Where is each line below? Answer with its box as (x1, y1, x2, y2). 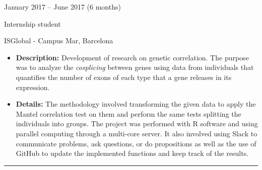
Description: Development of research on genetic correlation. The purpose (16, 52, 249, 62)
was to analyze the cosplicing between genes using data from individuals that (16, 62, 254, 72)
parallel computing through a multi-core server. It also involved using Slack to (16, 128, 257, 138)
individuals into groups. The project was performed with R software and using (16, 118, 258, 129)
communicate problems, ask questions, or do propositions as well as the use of (16, 138, 256, 148)
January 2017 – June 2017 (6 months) (4, 2, 121, 12)
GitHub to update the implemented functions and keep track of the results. (16, 148, 249, 158)
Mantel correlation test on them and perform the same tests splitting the (16, 108, 241, 119)
